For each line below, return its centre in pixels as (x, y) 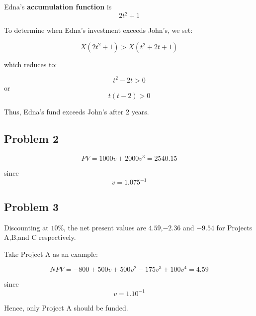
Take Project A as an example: (51, 254)
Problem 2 (31, 139)
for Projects (234, 227)
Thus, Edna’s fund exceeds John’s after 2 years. (77, 112)
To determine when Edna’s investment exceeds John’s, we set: (98, 30)
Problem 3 (31, 206)
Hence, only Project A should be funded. (66, 307)
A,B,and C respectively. (40, 237)
